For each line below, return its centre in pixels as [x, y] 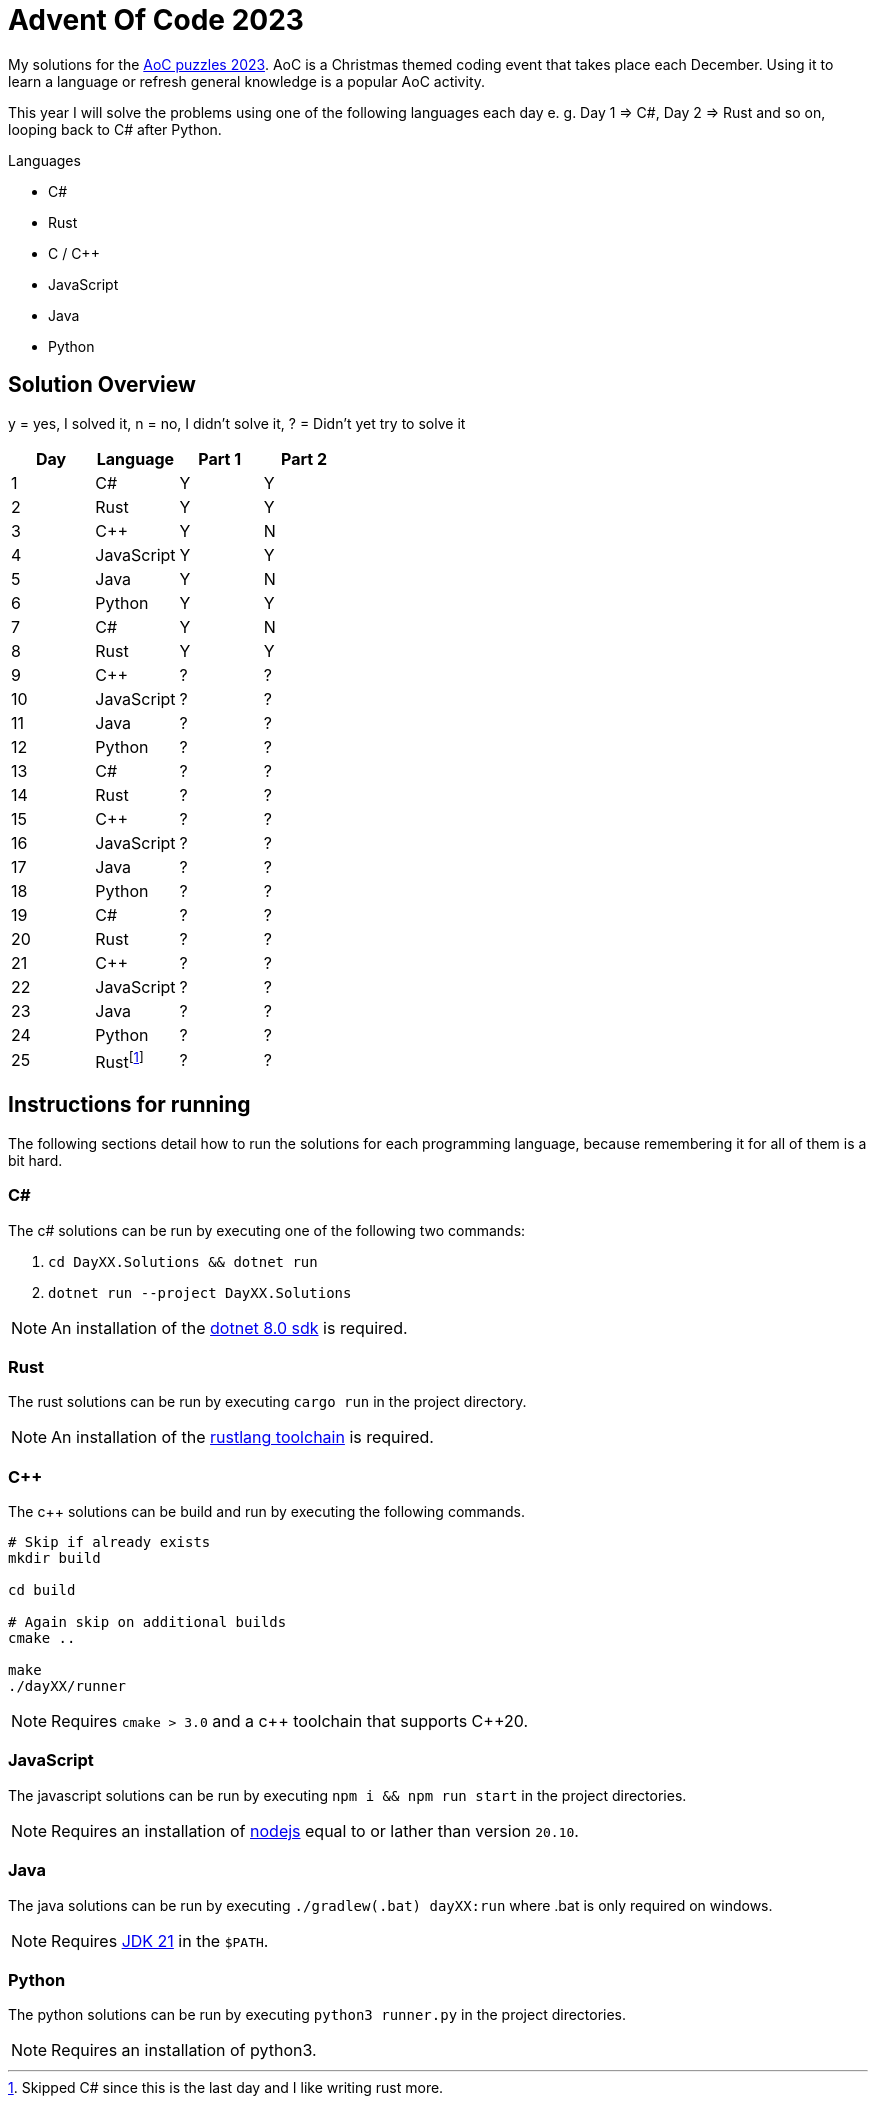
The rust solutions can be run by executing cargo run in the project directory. [267, 1402]
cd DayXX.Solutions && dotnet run [183, 1261]
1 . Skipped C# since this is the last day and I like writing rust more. [226, 2088]
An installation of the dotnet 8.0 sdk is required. [229, 1327]
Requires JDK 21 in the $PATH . [160, 1940]
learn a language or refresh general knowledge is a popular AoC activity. [247, 81]
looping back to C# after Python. [115, 129]
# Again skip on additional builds [147, 1622]
